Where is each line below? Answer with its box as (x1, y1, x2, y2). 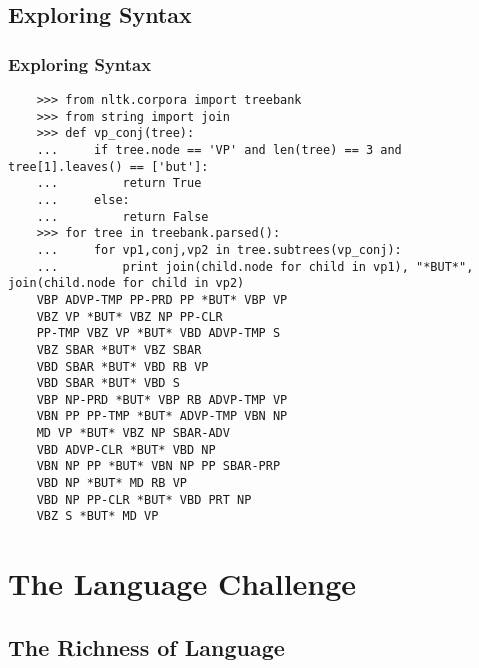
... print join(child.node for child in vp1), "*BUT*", (36, 259, 474, 274)
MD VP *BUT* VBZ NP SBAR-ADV (36, 426, 230, 441)
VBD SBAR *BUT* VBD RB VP (36, 359, 209, 374)
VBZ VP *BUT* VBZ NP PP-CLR (36, 309, 223, 324)
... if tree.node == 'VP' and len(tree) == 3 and (36, 142, 402, 157)
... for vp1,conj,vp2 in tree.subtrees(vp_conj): (36, 242, 402, 257)
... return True (36, 176, 202, 191)
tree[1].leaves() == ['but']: (8, 159, 209, 174)
